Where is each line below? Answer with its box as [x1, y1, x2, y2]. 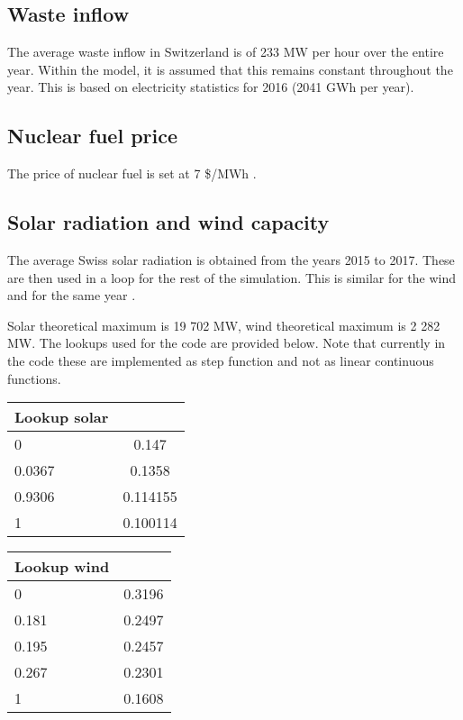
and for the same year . [7, 286, 136, 305]
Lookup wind [14, 556, 110, 578]
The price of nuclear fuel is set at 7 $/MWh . [7, 164, 257, 183]
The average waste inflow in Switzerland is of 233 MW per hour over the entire [7, 42, 444, 61]
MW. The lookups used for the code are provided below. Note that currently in [7, 333, 446, 352]
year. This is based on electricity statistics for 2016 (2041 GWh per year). [7, 77, 414, 96]
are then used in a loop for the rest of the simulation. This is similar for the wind [7, 268, 457, 287]
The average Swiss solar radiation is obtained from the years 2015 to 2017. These [7, 250, 455, 269]
